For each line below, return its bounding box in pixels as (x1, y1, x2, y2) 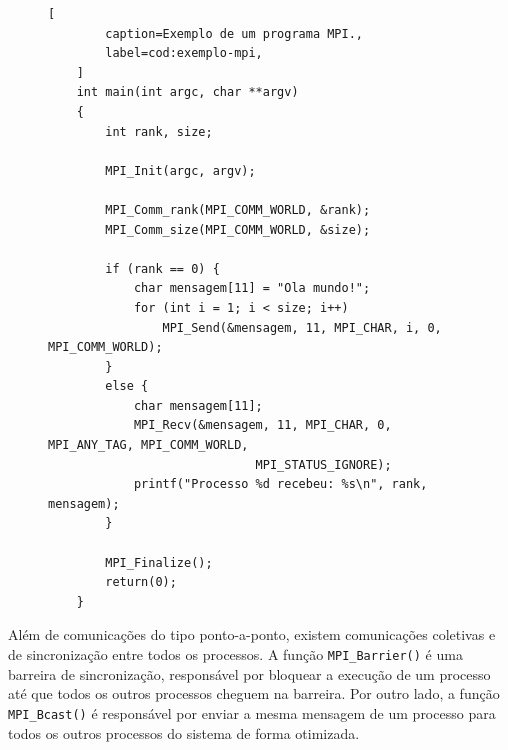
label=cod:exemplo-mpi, (105, 46, 263, 61)
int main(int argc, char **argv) (76, 85, 299, 100)
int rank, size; (105, 124, 213, 139)
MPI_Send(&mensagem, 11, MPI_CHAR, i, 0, (162, 320, 442, 335)
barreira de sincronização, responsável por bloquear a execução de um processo (8, 663, 491, 684)
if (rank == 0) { (105, 261, 220, 276)
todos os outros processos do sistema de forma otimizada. (8, 722, 360, 743)
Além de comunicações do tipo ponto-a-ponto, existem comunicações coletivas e (8, 624, 496, 645)
